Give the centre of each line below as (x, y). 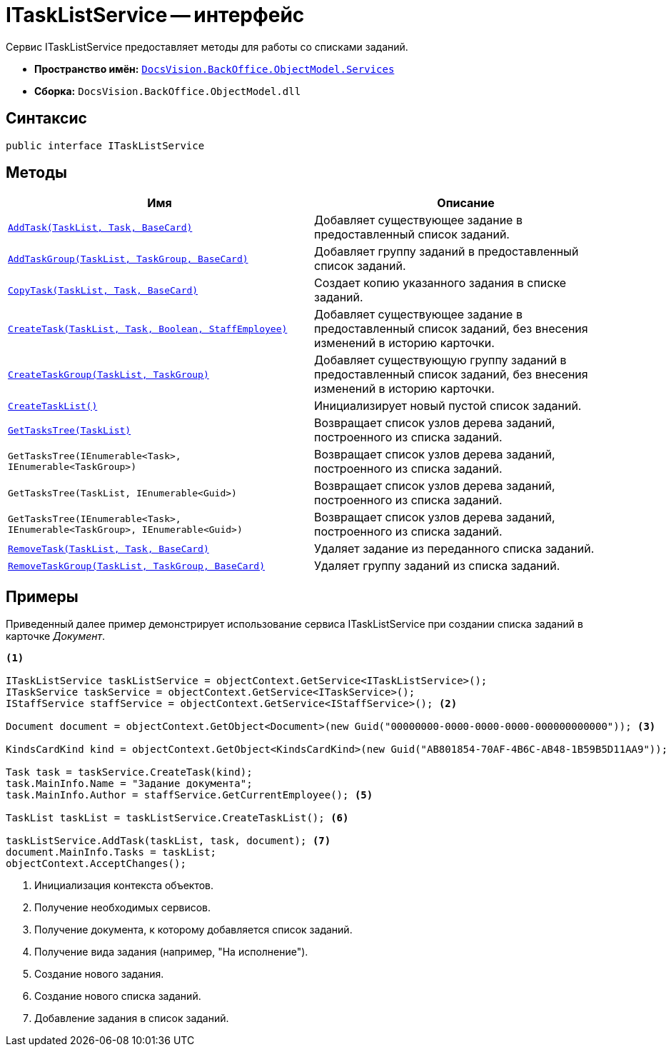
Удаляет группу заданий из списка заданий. (437, 566)
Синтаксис (46, 119)
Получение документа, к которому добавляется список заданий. (193, 930)
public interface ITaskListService (105, 145)
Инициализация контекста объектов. (124, 886)
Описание (466, 203)
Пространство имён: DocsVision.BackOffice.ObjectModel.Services (215, 69)
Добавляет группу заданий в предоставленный (447, 252)
